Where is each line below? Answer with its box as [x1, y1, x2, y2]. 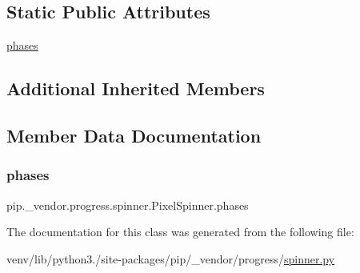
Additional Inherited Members [6, 76, 265, 101]
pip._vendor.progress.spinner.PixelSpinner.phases [6, 196, 249, 213]
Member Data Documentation [6, 122, 262, 147]
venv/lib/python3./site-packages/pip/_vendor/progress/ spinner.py [6, 250, 335, 267]
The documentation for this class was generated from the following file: [6, 223, 354, 240]
